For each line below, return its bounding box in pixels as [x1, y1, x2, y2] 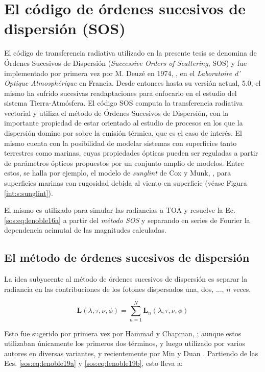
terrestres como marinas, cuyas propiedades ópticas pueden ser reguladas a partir [4, 147, 258, 158]
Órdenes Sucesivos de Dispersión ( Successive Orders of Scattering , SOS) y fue [4, 57, 247, 68]
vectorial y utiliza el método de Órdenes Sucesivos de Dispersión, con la [4, 107, 229, 118]
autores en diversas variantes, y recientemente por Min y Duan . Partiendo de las [4, 348, 258, 358]
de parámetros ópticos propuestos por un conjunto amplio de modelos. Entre [4, 157, 244, 168]
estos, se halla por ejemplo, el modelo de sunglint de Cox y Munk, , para [4, 167, 231, 178]
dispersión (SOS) [4, 18, 126, 39]
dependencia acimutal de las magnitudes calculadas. [4, 225, 166, 235]
